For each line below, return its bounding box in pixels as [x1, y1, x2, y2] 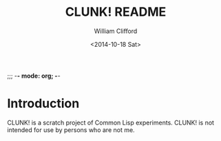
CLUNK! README [65, 4, 167, 20]
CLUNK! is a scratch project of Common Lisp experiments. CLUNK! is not [7, 118, 215, 127]
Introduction [7, 96, 80, 111]
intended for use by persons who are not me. [7, 125, 136, 134]
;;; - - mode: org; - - [7, 72, 61, 80]
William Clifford [94, 27, 138, 35]
